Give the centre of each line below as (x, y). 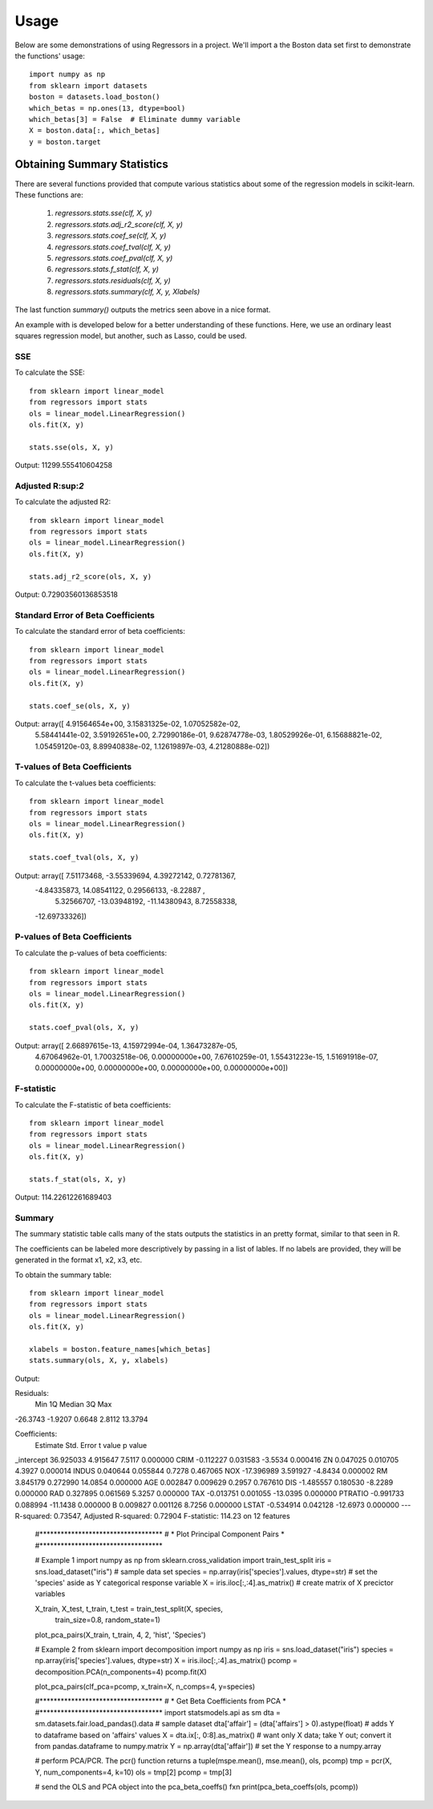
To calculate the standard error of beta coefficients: (100, 631)
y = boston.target (65, 142)
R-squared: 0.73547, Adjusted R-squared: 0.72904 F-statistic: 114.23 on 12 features (152, 1515)
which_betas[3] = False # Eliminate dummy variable (135, 119)
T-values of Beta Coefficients (73, 767)
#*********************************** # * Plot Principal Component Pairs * (160, 1534)
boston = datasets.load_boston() (95, 97)
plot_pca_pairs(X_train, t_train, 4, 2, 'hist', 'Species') (120, 1635)
